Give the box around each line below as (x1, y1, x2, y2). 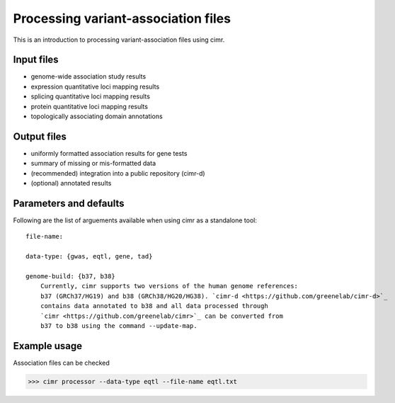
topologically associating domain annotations (30, 112, 163, 120)
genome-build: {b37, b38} (25, 272, 116, 280)
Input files (13, 54, 59, 66)
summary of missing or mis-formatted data (30, 159, 156, 168)
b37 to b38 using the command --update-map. (40, 322, 197, 329)
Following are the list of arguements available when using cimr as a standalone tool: (13, 216, 258, 225)
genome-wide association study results (30, 72, 147, 81)
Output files (13, 130, 67, 142)
